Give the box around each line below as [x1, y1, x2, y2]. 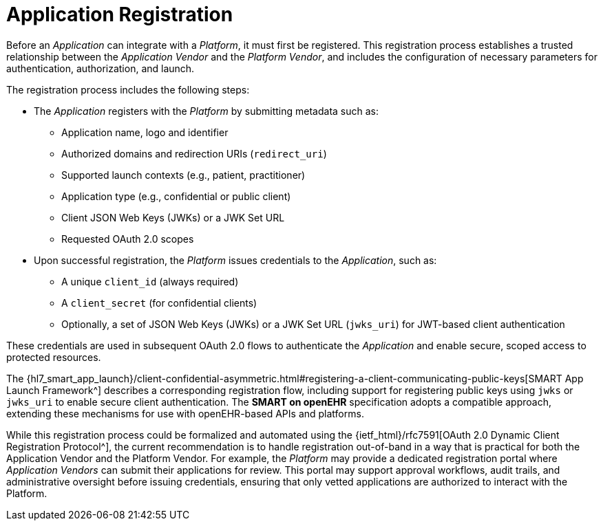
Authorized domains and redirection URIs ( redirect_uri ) [61, 147, 327, 160]
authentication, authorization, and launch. [6, 62, 195, 74]
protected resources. [6, 351, 101, 363]
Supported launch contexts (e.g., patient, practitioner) [61, 168, 306, 181]
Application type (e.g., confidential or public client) [61, 190, 291, 202]
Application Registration [6, 3, 233, 26]
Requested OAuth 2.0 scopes [61, 232, 194, 245]
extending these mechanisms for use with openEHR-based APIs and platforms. [6, 407, 364, 419]
